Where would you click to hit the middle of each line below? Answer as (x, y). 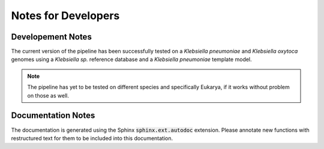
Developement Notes (52, 37)
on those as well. (48, 95)
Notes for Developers (65, 16)
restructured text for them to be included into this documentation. (92, 138)
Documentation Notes (53, 116)
